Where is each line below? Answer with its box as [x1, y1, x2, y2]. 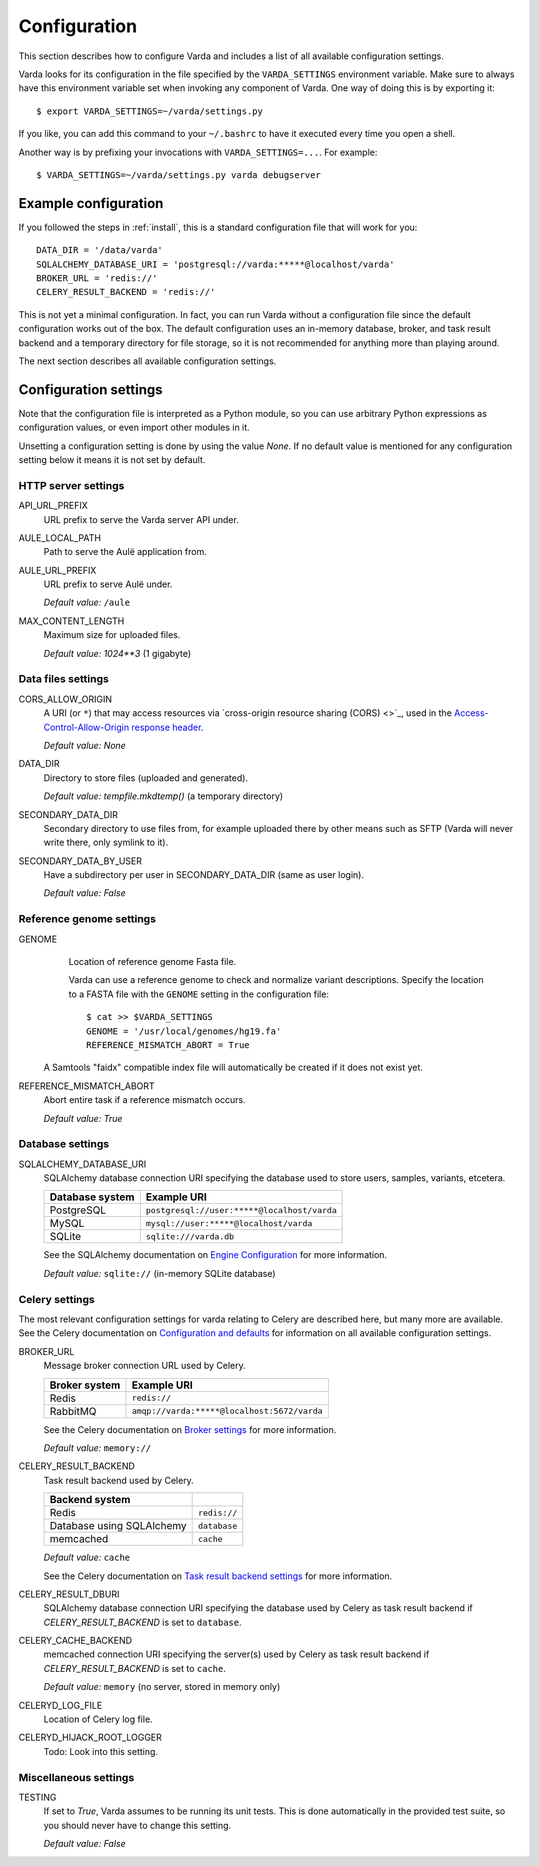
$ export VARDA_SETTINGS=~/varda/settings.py [36, 105, 264, 117]
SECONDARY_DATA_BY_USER [18, 855, 142, 867]
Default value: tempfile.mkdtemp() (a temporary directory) [43, 790, 284, 802]
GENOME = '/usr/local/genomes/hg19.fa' [86, 1025, 282, 1037]
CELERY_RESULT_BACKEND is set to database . [43, 1616, 242, 1628]
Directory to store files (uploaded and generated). [43, 771, 249, 784]
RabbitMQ [49, 1404, 97, 1418]
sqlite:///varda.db [145, 1231, 235, 1242]
